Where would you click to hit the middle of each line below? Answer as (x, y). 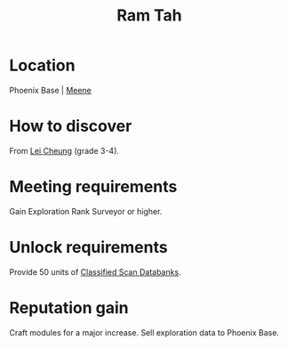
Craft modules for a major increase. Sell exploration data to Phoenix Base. (144, 332)
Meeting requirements (93, 187)
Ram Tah (149, 16)
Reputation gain (69, 307)
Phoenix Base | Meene (50, 90)
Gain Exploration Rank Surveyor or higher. (86, 211)
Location (42, 65)
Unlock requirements (88, 247)
